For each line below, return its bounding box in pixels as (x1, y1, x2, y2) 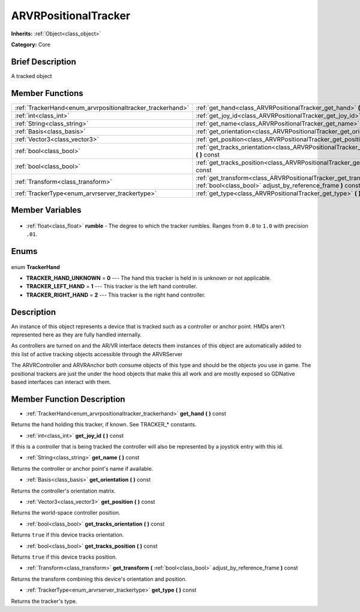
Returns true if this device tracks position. (11, 553, 117, 560)
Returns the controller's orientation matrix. (11, 487, 116, 494)
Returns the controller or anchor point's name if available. (11, 465, 154, 472)
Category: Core (11, 41, 51, 48)
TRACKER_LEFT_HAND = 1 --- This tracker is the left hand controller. (26, 283, 197, 290)
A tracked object (11, 72, 52, 79)
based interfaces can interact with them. (11, 378, 111, 386)
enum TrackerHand (11, 263, 60, 270)
